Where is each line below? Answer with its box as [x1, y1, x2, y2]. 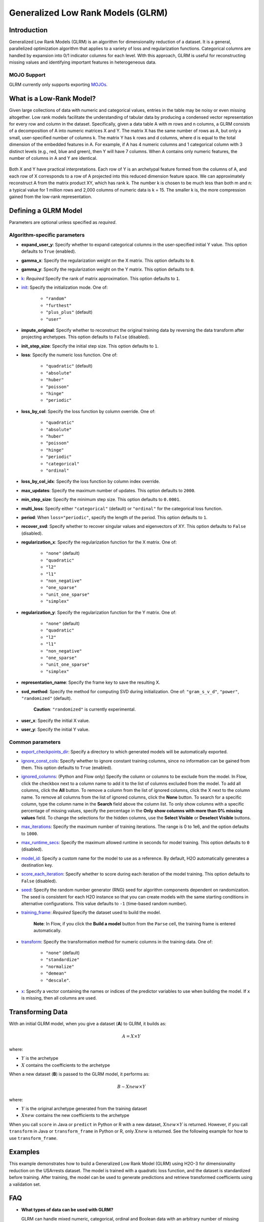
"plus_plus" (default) [45, 309, 93, 315]
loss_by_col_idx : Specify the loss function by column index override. [21, 479, 160, 484]
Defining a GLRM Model [9, 206, 83, 215]
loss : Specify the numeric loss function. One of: [21, 352, 118, 358]
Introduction [9, 26, 48, 34]
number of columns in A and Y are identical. [9, 155, 98, 161]
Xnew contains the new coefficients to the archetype [21, 1113, 130, 1118]
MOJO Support [9, 71, 46, 78]
